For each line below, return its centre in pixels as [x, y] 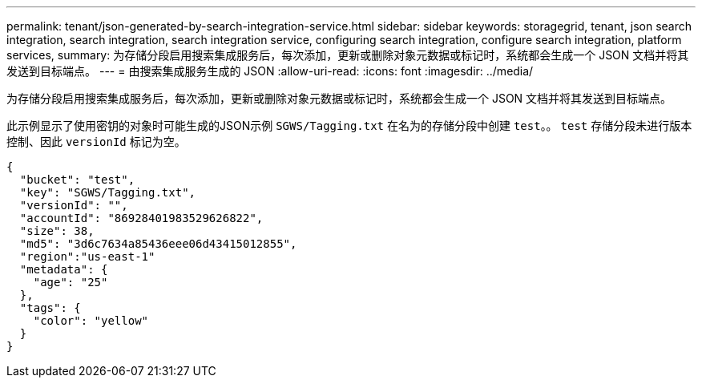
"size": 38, [57, 231]
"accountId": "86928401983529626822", [141, 218]
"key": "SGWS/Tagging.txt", [108, 192]
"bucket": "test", [77, 180]
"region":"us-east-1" [87, 257]
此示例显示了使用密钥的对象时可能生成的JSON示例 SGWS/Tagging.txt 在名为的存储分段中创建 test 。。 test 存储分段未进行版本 [349, 125]
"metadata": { [64, 269]
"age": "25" [71, 282]
